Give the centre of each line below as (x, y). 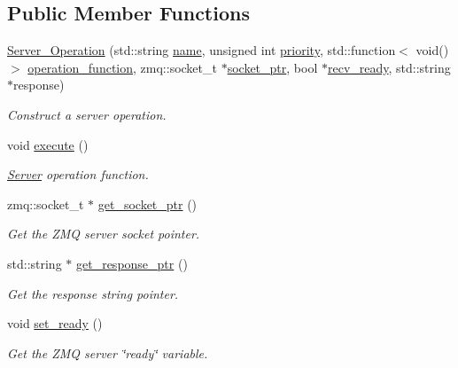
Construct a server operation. (87, 114)
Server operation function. (78, 174)
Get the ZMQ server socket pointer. (104, 234)
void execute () (48, 144)
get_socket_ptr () (147, 204)
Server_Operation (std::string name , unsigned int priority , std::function (202, 50)
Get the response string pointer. (93, 293)
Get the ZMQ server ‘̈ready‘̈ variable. (108, 352)
